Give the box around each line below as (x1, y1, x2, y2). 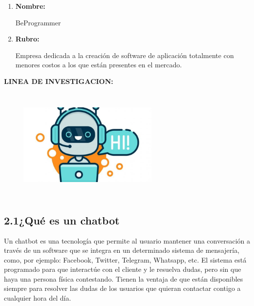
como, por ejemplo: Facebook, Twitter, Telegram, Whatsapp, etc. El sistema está (4, 254, 247, 265)
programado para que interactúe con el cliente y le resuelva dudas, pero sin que (4, 264, 241, 274)
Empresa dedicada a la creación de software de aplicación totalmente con (15, 50, 234, 60)
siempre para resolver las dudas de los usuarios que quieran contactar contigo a (4, 283, 241, 293)
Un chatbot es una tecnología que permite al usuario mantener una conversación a (4, 235, 250, 245)
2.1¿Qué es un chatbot (4, 212, 120, 227)
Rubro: (15, 34, 40, 44)
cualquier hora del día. (4, 293, 71, 303)
